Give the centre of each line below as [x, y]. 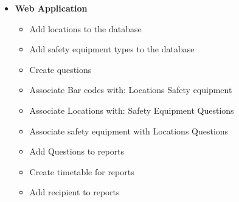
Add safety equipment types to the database [112, 49]
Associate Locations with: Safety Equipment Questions [132, 110]
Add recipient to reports [74, 192]
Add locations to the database [85, 28]
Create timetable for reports [82, 171]
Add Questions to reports [77, 151]
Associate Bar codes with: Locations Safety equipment [131, 90]
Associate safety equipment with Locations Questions [129, 131]
